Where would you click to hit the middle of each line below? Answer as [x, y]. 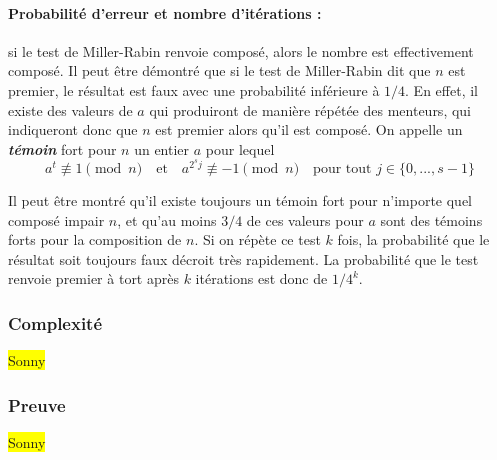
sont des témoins [431, 219]
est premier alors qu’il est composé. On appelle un [309, 129]
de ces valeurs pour [305, 219]
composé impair [56, 219]
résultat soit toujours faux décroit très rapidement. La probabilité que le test [243, 258]
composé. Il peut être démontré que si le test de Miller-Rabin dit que [219, 70]
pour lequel [240, 148]
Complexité [55, 322]
